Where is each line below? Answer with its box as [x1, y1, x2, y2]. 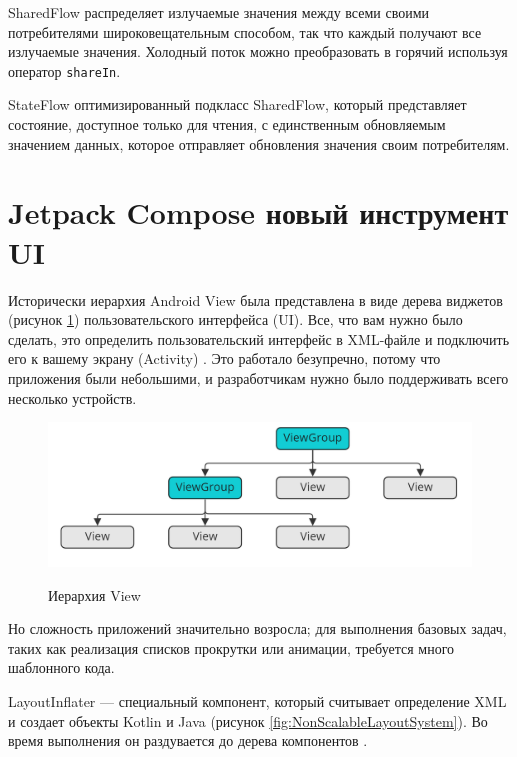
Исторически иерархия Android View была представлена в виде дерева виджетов [8, 289, 503, 310]
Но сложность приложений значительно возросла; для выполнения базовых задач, [8, 618, 507, 639]
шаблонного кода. [8, 657, 115, 678]
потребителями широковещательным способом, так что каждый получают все [8, 21, 482, 42]
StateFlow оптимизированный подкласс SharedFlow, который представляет [8, 94, 467, 115]
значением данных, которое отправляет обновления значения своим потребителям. [8, 133, 510, 154]
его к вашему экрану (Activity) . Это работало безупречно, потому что [8, 348, 441, 369]
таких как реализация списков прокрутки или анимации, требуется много [8, 637, 455, 658]
